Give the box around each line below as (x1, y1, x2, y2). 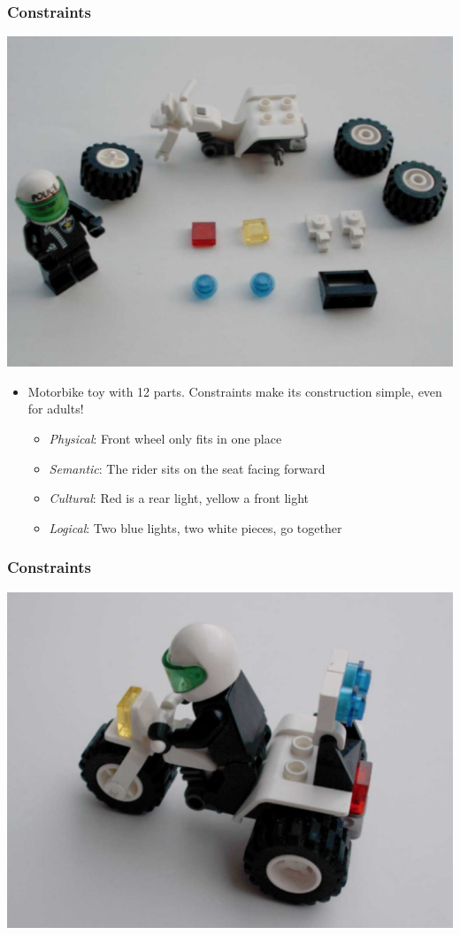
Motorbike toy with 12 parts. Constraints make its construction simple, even (27, 382, 442, 400)
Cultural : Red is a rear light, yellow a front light (49, 489, 310, 507)
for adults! (27, 399, 84, 418)
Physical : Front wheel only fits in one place (49, 429, 282, 448)
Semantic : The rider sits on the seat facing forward (49, 459, 326, 477)
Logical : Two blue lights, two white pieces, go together (49, 518, 342, 537)
